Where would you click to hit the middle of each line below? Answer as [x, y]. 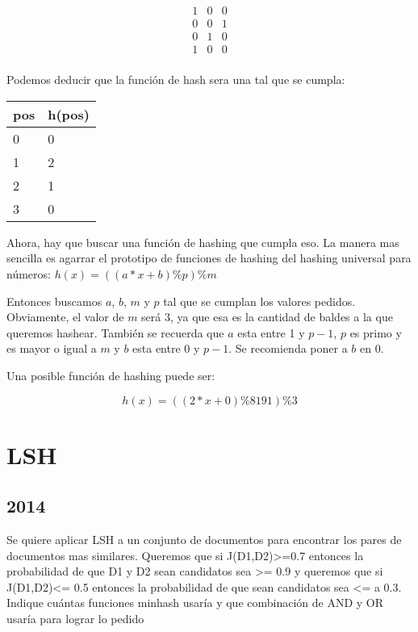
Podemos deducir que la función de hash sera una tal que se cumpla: [176, 80]
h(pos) [69, 114]
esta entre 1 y [271, 332]
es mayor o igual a [52, 348]
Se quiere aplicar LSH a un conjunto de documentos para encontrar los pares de [204, 540]
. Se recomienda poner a [288, 348]
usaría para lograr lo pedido [75, 619]
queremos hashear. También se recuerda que [115, 332]
